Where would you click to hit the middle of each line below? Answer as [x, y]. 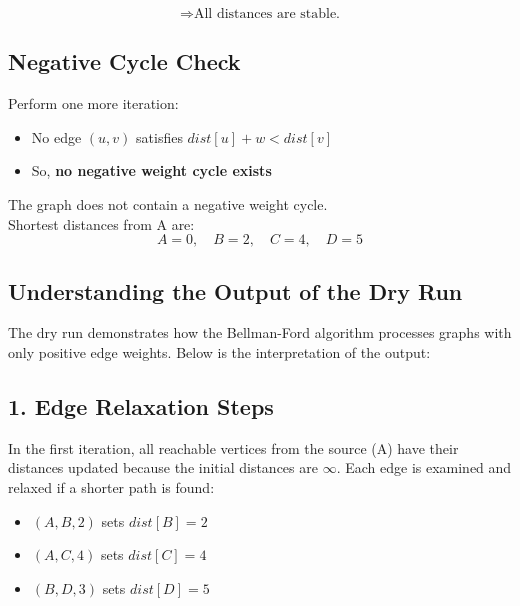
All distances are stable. [267, 14]
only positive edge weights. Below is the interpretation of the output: [219, 351]
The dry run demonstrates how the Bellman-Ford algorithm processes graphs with [260, 332]
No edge [56, 136]
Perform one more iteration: [93, 103]
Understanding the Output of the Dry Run [235, 290]
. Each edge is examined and [424, 467]
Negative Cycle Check [124, 61]
